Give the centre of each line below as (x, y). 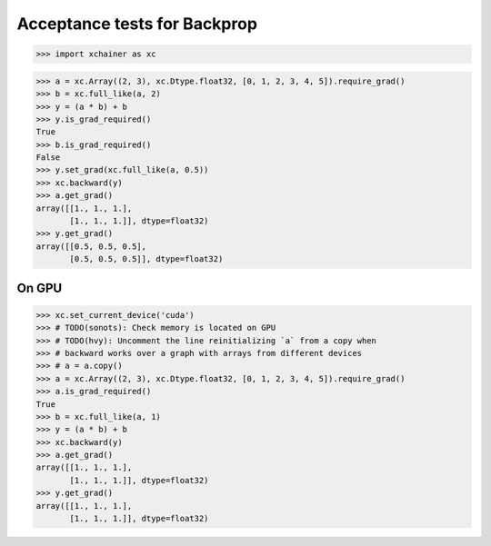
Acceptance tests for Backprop (137, 24)
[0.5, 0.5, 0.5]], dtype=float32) (146, 259)
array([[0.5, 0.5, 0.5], (91, 246)
